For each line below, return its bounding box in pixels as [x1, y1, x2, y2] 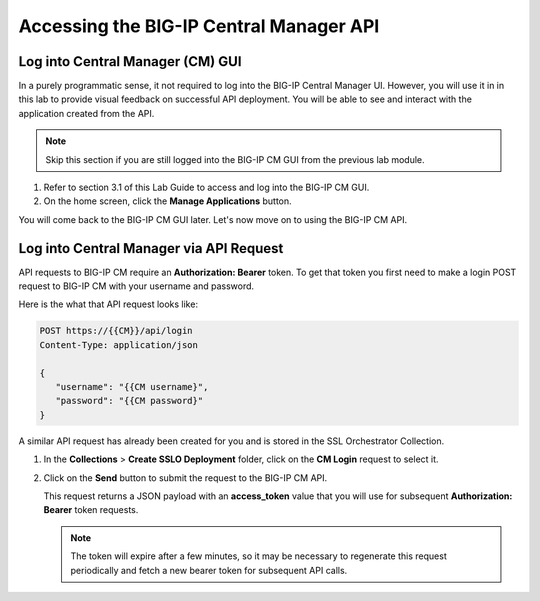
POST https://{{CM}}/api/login [39, 325, 194, 337]
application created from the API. [18, 107, 155, 119]
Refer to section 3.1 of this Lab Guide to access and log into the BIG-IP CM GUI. [43, 181, 370, 194]
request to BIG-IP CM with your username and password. [18, 280, 255, 292]
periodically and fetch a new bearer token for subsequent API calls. [70, 564, 348, 576]
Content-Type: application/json [39, 339, 199, 350]
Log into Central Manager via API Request [18, 240, 284, 257]
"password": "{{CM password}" [55, 395, 204, 407]
